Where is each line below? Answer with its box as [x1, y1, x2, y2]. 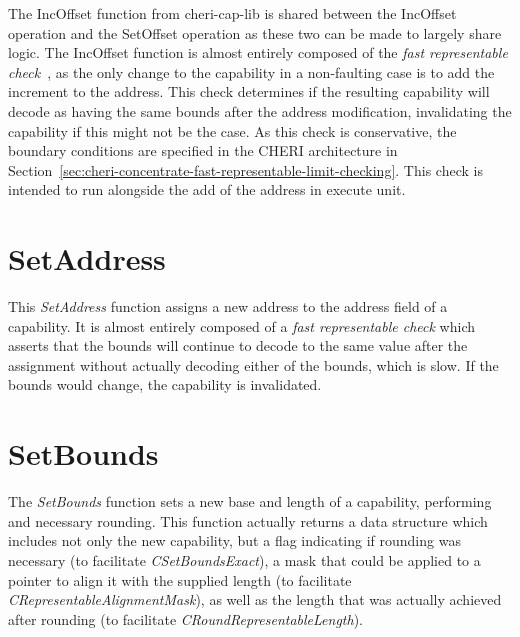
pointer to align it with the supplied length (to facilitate [8, 569, 352, 590]
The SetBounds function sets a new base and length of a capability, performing [8, 491, 492, 512]
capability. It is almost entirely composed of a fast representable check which [8, 315, 475, 336]
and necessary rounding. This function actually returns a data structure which [8, 510, 488, 531]
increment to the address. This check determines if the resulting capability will [8, 81, 490, 102]
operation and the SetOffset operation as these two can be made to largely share [8, 22, 502, 43]
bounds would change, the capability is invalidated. [8, 374, 322, 395]
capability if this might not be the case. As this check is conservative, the [8, 120, 457, 141]
